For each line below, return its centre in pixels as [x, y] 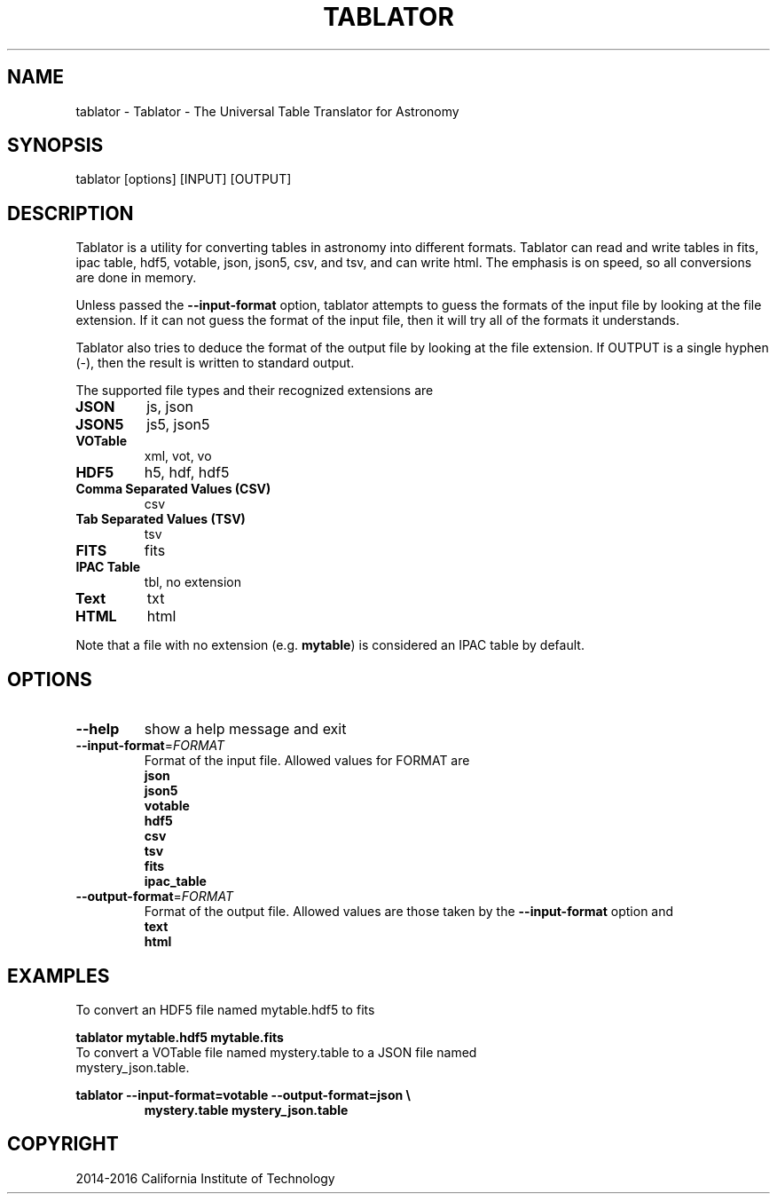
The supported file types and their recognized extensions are [255, 391]
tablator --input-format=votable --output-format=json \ [243, 1094]
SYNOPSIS [55, 146]
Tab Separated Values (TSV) [161, 519]
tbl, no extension [193, 582]
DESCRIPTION [71, 213]
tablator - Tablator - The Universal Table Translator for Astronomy [267, 111]
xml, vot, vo [178, 456]
